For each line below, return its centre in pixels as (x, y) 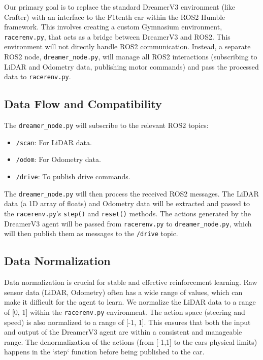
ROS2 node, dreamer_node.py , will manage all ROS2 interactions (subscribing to (131, 57)
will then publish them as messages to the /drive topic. (91, 233)
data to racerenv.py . (38, 76)
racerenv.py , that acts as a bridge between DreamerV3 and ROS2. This (117, 36)
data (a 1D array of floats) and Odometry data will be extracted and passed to (127, 203)
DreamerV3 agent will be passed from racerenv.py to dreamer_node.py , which (128, 223)
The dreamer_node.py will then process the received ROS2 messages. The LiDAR (131, 193)
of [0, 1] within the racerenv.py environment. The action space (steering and (125, 312)
